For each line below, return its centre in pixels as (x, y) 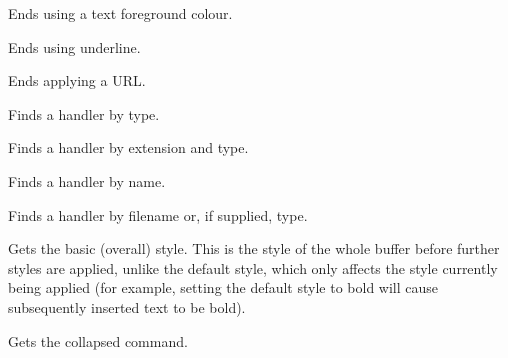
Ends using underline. (74, 46)
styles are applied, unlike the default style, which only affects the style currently (253, 267)
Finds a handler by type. (84, 113)
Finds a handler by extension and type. (128, 147)
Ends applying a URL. (77, 80)
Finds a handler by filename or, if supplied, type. (158, 214)
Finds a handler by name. (87, 180)
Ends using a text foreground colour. (120, 13)
